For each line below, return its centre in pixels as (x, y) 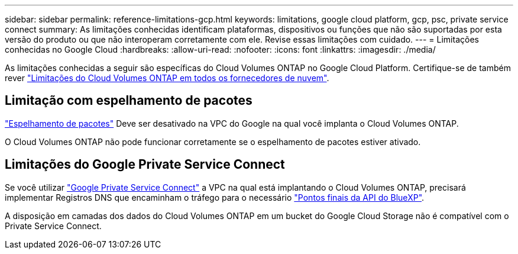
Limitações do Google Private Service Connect (145, 165)
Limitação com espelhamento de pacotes (129, 101)
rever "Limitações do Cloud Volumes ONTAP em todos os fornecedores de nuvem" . (167, 78)
